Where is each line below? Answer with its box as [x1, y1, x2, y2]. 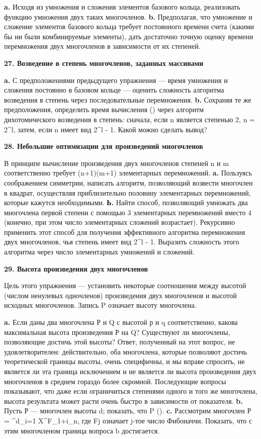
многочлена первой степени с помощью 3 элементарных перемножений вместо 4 [4, 207, 252, 217]
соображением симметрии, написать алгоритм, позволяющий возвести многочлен [4, 177, 253, 188]
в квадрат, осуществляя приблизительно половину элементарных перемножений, [4, 187, 251, 198]
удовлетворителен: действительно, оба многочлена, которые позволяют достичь [4, 346, 247, 357]
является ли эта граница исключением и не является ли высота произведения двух [4, 366, 256, 376]
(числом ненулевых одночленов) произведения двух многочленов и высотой [4, 290, 237, 300]
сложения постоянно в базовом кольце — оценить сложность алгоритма [4, 84, 224, 95]
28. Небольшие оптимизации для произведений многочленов [4, 141, 203, 151]
